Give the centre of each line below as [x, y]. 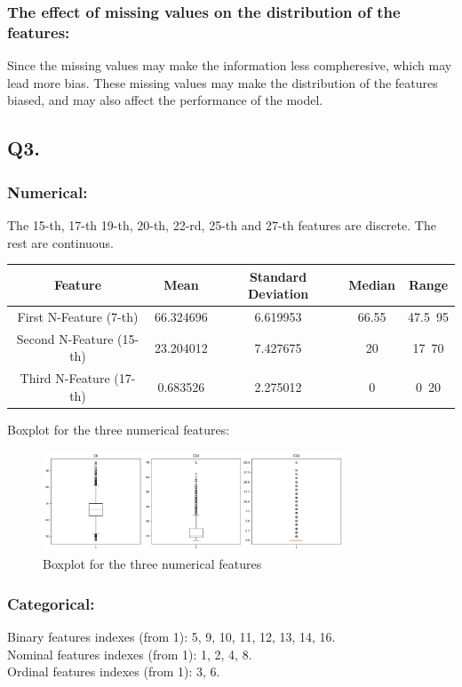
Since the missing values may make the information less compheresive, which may [230, 65]
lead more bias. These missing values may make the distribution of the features [223, 82]
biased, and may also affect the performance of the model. [165, 100]
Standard [278, 276]
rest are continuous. [61, 242]
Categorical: [51, 603]
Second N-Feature [65, 338]
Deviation [278, 294]
